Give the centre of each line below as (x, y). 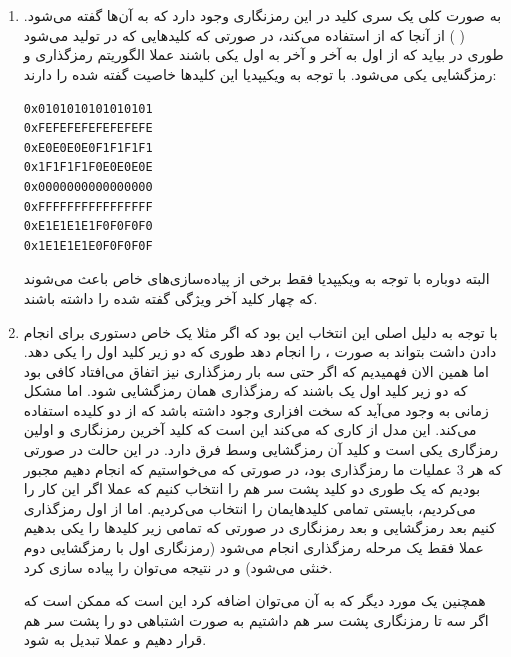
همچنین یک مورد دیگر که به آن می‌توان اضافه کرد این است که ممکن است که (254, 600)
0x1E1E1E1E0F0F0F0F (88, 245)
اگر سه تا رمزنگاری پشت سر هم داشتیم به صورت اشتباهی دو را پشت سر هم (256, 619)
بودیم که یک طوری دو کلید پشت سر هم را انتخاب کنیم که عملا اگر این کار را (252, 488)
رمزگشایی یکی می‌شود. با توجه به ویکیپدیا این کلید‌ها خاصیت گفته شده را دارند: (260, 73)
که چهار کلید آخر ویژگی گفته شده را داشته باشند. (170, 297)
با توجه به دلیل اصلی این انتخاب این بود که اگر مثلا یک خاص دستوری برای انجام (260, 331)
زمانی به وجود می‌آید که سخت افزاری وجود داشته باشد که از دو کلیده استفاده (256, 409)
